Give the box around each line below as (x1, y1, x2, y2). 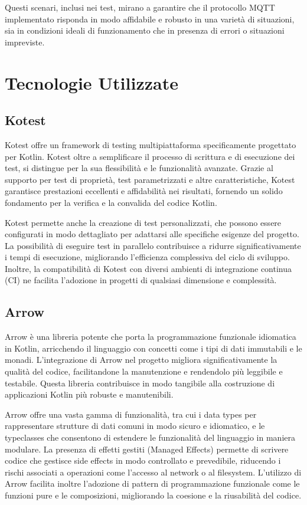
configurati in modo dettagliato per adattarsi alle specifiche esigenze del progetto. (5, 228, 299, 240)
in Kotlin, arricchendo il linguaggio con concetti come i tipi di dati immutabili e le (5, 342, 302, 354)
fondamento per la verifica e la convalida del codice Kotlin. (5, 196, 217, 208)
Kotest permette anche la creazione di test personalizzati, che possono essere (5, 216, 282, 228)
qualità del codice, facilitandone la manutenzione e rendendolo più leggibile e (5, 365, 283, 378)
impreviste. (5, 35, 45, 48)
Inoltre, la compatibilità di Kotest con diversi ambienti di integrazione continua (5, 262, 292, 274)
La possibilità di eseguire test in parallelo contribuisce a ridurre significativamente (5, 239, 301, 251)
